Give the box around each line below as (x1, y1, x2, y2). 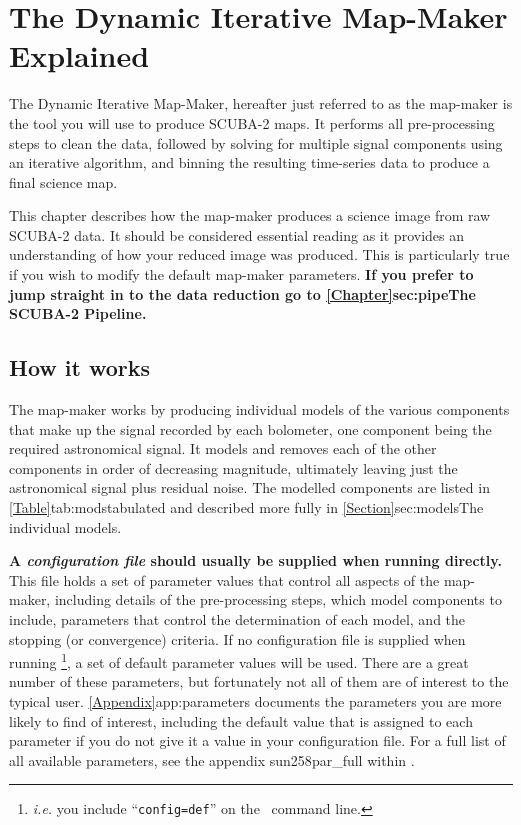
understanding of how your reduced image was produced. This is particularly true (9, 244, 510, 265)
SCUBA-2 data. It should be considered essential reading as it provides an (9, 224, 464, 245)
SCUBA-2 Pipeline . (9, 303, 147, 324)
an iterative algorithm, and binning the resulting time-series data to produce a (9, 152, 490, 173)
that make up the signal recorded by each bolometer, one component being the (9, 418, 492, 439)
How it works (9, 352, 151, 383)
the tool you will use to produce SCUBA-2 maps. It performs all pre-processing (9, 112, 495, 133)
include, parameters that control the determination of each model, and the (9, 608, 466, 629)
